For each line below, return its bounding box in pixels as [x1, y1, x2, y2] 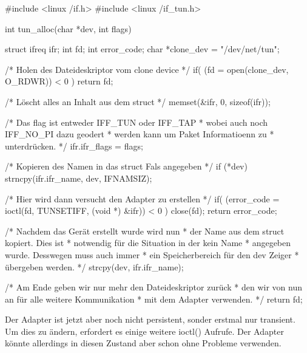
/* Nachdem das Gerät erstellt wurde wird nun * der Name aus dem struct [5, 224, 285, 237]
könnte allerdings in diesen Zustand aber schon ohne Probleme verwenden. [5, 337, 282, 349]
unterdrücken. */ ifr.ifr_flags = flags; [5, 139, 143, 152]
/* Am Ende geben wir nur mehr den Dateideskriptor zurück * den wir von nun [5, 281, 302, 293]
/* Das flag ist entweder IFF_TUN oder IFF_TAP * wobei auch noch [5, 115, 268, 128]
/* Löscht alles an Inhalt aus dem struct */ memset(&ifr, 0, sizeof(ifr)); [5, 95, 271, 108]
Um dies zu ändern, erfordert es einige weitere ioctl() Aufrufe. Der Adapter [5, 324, 284, 337]
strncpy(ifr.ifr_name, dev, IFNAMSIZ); [5, 171, 152, 184]
